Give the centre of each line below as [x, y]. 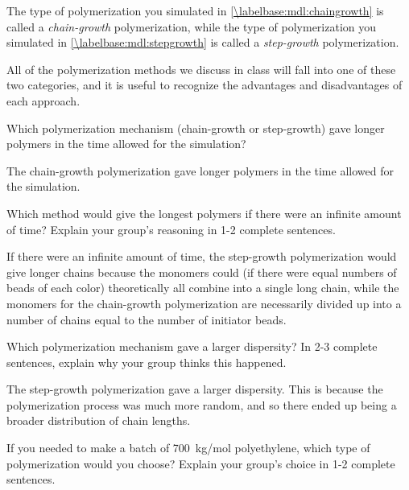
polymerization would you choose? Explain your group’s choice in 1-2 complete [201, 463]
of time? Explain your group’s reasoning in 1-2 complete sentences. [171, 229]
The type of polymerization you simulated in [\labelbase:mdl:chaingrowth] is [195, 10]
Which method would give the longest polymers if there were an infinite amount [204, 213]
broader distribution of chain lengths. [99, 420]
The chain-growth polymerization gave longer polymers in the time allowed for [200, 170]
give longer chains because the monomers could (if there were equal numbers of [202, 272]
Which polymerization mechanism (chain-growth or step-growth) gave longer [196, 128]
